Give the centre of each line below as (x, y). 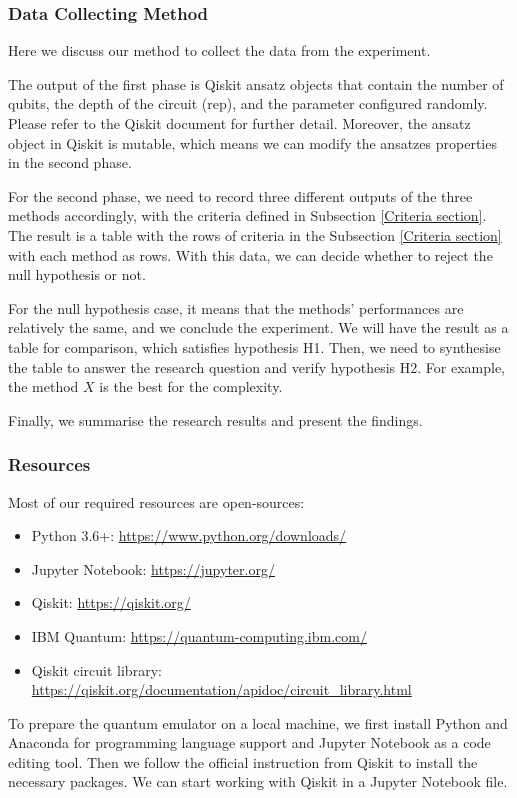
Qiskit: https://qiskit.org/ (111, 602)
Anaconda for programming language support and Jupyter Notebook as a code (249, 742)
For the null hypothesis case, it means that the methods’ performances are (236, 307)
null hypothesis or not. (77, 274)
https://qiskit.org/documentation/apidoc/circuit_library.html (221, 689)
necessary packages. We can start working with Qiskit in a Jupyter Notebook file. (258, 781)
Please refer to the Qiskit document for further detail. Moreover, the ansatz (239, 123)
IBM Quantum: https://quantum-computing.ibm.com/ (199, 635)
